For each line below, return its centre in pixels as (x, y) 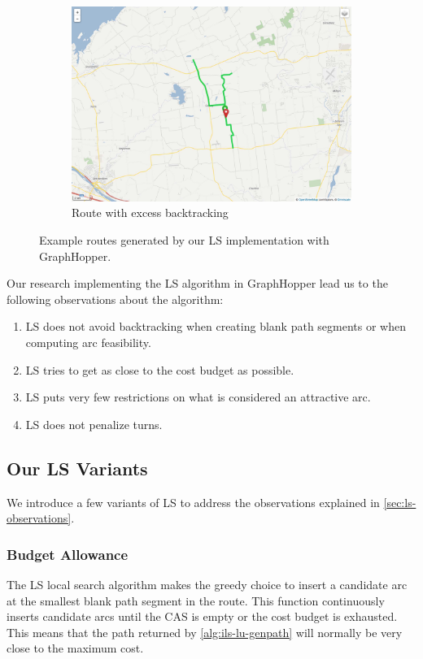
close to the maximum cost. (75, 648)
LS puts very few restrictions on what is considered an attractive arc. (198, 397)
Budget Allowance (68, 554)
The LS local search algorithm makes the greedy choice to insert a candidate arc (207, 584)
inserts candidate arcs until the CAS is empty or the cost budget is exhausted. (202, 616)
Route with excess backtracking (150, 212)
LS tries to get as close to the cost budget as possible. (160, 369)
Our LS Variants (77, 468)
